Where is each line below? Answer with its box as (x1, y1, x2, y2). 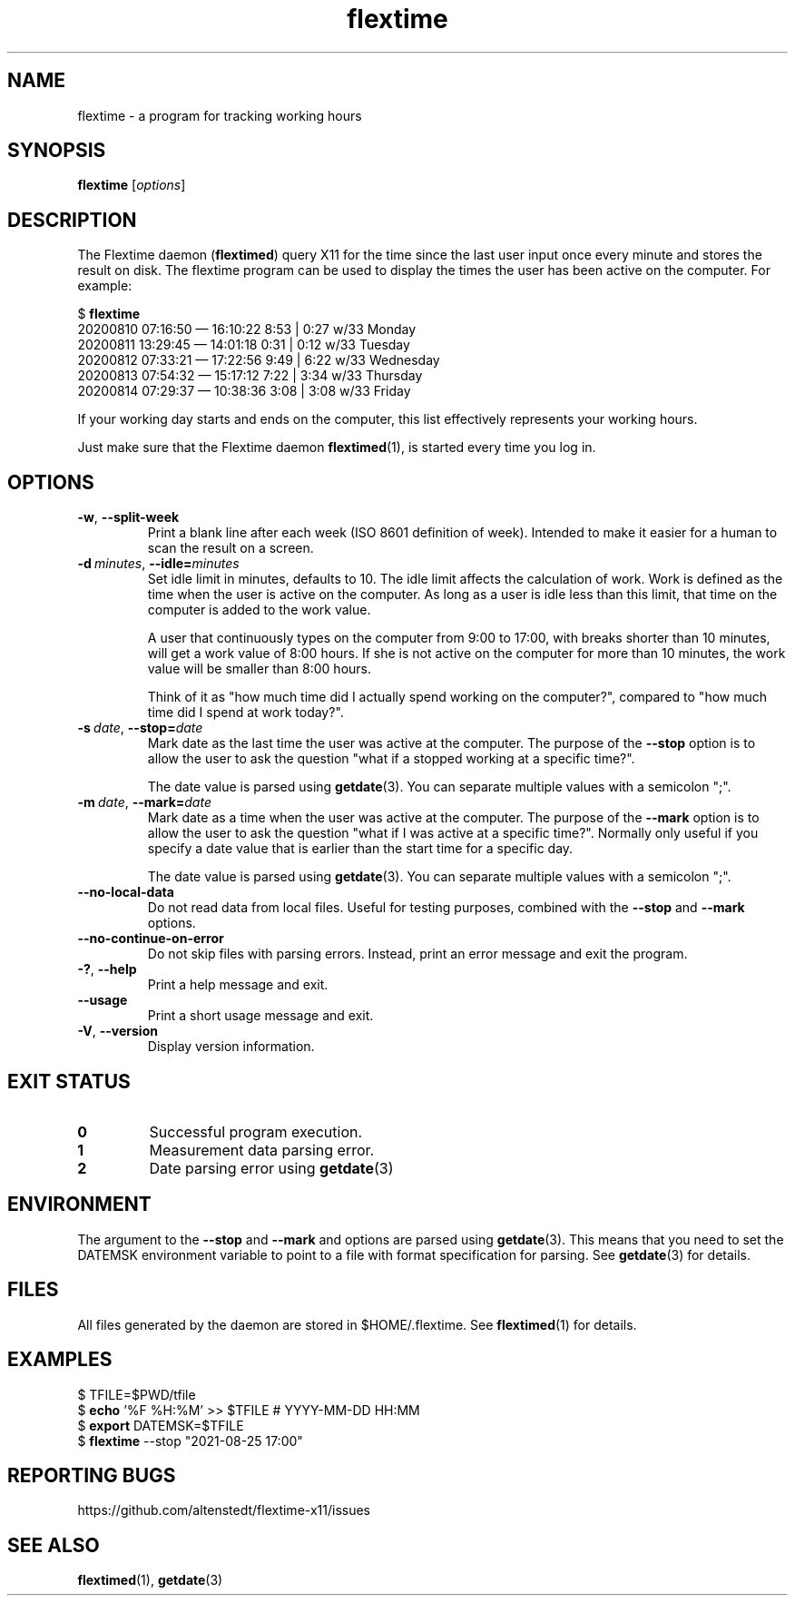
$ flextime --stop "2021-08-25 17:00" (77, 1432, 303, 1449)
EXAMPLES (7, 1348, 113, 1372)
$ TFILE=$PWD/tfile (77, 1386, 196, 1402)
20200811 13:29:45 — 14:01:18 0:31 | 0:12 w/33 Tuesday (77, 337, 410, 353)
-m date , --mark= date (77, 794, 211, 811)
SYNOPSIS (7, 139, 106, 162)
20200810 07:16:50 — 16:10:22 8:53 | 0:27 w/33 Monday (77, 321, 417, 338)
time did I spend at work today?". (147, 704, 344, 721)
